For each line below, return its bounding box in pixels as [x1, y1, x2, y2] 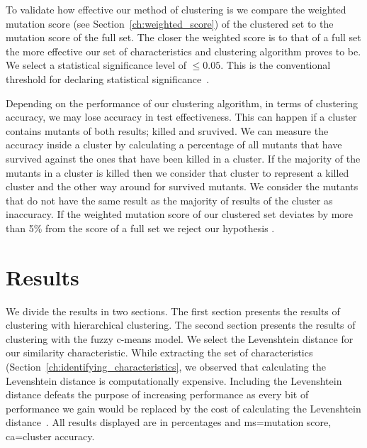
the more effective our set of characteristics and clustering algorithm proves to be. [6, 43, 361, 58]
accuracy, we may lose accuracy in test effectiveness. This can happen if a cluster [6, 109, 357, 124]
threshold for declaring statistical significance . [6, 71, 210, 86]
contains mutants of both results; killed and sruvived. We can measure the [6, 123, 329, 138]
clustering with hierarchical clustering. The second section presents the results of [6, 317, 356, 332]
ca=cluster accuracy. [6, 428, 95, 443]
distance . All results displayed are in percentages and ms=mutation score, [6, 415, 332, 430]
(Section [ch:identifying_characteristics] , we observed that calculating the [6, 359, 326, 373]
